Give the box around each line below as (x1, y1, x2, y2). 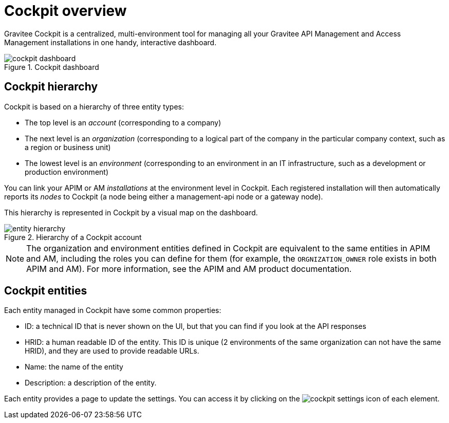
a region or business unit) (25, 142, 111, 152)
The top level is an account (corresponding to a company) (25, 118, 221, 127)
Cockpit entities (4, 284, 87, 298)
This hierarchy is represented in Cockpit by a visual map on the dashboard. (4, 208, 258, 217)
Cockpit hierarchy (4, 80, 98, 94)
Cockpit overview (4, 2, 127, 20)
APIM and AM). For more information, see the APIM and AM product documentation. (26, 263, 352, 274)
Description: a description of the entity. (25, 378, 157, 388)
